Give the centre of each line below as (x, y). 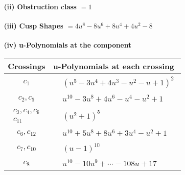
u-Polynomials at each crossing (114, 66)
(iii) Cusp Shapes (34, 26)
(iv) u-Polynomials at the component (68, 45)
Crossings (27, 66)
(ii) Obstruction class (40, 6)
